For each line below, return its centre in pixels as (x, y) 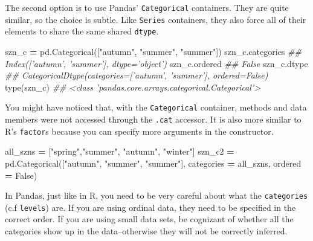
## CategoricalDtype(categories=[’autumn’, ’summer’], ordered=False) (137, 75)
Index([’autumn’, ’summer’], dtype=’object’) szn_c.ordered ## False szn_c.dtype (156, 63)
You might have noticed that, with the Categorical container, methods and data (156, 107)
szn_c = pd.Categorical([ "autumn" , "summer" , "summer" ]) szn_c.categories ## (153, 51)
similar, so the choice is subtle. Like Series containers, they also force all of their (156, 19)
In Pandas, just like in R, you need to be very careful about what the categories (156, 195)
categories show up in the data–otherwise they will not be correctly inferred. (146, 231)
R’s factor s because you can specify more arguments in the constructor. (139, 131)
